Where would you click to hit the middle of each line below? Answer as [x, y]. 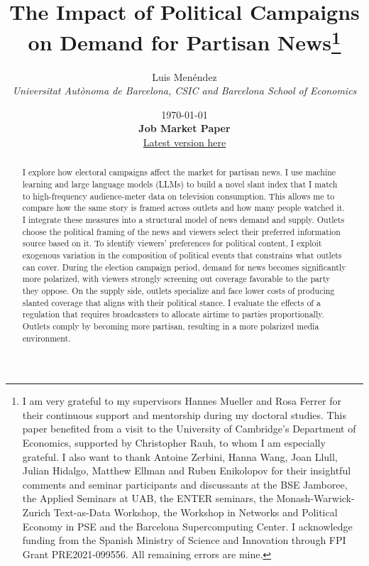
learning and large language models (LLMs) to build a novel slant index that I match [180, 184]
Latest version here [184, 142]
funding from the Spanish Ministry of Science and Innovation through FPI [184, 540]
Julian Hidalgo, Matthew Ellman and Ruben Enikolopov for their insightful [187, 470]
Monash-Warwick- [315, 498]
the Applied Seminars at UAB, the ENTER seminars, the [148, 498]
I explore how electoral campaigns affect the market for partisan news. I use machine [179, 172]
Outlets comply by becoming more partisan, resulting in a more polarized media [171, 326]
